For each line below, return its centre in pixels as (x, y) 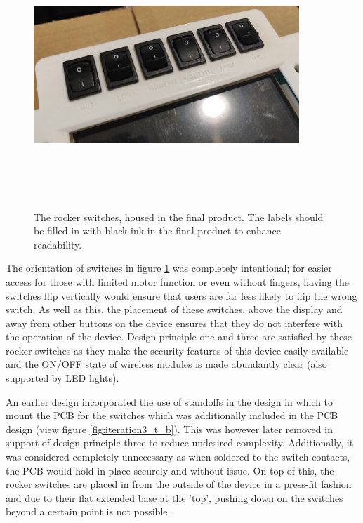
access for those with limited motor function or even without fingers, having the (177, 281)
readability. (58, 244)
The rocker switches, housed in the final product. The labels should (179, 217)
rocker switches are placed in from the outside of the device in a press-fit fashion (179, 484)
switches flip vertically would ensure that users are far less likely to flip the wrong (181, 295)
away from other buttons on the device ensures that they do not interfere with (174, 323)
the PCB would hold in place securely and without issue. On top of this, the (170, 470)
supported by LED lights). (62, 378)
